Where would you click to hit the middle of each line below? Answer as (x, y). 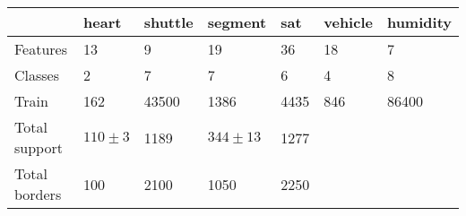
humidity (419, 22)
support (39, 147)
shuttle (168, 22)
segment (237, 22)
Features (41, 49)
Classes (37, 75)
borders (38, 194)
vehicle (348, 22)
